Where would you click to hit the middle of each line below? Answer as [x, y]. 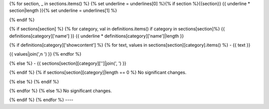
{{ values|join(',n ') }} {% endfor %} [45, 54]
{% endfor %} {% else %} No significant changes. [61, 91]
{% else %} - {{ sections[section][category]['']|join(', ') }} [68, 63]
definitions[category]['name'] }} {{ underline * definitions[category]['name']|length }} [97, 36]
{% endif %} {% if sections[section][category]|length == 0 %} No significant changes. [98, 73]
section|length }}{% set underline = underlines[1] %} [63, 10]
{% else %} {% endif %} [34, 82]
